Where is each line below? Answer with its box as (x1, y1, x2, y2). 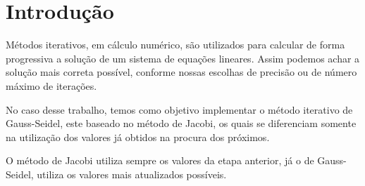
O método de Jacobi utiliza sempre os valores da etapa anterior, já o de (6, 153, 314, 168)
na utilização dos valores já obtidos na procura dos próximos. (6, 129, 270, 144)
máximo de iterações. (6, 78, 97, 93)
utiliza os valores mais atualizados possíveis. (37, 166, 227, 181)
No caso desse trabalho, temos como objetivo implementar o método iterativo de (6, 102, 353, 117)
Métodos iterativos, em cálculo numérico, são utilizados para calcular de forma (6, 37, 345, 52)
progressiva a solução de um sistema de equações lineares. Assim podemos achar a (6, 51, 360, 65)
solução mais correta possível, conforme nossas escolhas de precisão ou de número (6, 65, 357, 79)
